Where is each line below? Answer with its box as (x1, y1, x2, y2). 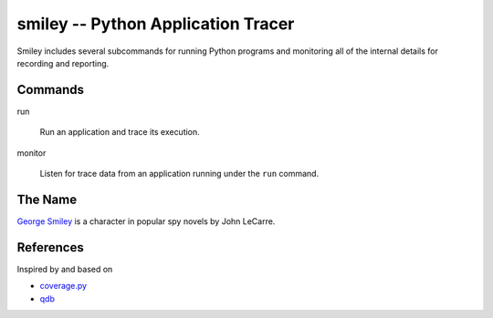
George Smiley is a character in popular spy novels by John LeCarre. (16, 215, 276, 227)
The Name (16, 191, 78, 207)
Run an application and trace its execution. (39, 127, 200, 138)
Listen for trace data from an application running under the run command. (39, 169, 320, 180)
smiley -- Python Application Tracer (16, 14, 295, 34)
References (16, 240, 84, 255)
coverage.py (39, 281, 87, 292)
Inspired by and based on (16, 263, 113, 274)
